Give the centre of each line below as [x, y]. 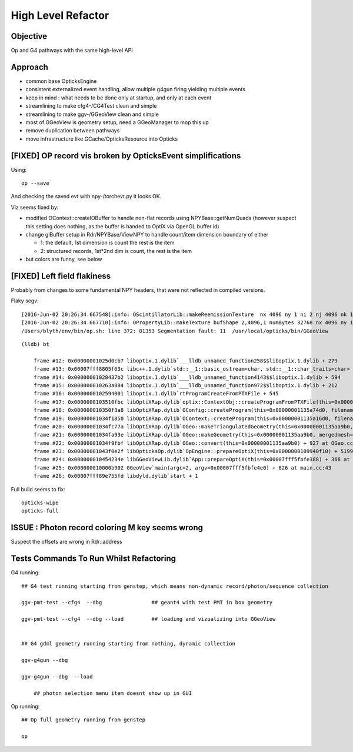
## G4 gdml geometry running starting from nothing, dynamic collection [128, 644]
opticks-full [40, 511]
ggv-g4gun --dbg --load [57, 676]
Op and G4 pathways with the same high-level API [72, 51]
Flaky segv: [25, 301]
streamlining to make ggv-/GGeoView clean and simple [92, 114]
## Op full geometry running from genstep [84, 720]
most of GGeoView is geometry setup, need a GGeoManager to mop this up [117, 122]
